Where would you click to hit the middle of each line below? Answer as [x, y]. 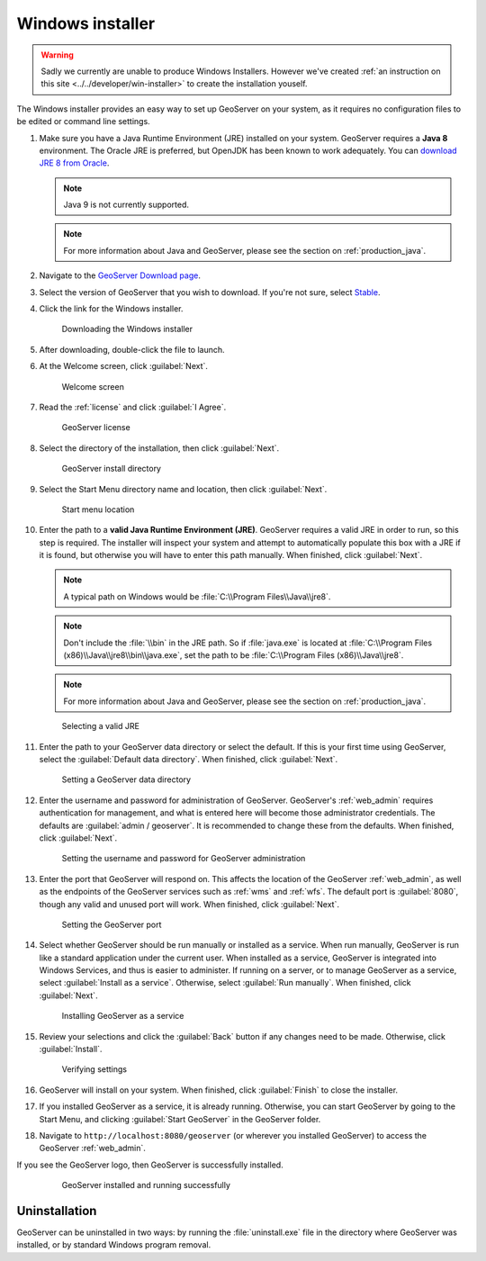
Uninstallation [57, 1211]
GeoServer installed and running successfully [146, 1185]
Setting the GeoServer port [112, 924]
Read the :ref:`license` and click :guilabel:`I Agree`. [133, 407]
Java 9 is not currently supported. [126, 205]
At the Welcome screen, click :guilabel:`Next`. [124, 366]
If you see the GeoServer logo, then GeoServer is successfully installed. [150, 1165]
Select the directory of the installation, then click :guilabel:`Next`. [159, 448]
